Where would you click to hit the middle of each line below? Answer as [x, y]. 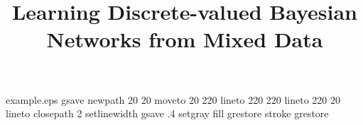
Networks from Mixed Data [185, 39]
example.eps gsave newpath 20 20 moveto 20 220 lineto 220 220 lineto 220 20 [173, 99]
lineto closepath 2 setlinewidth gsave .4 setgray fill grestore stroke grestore [167, 113]
